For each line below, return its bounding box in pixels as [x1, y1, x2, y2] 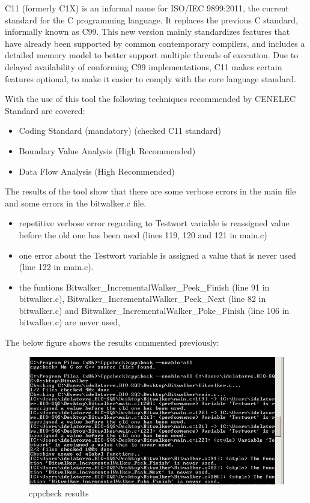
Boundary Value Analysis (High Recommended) [19, 144, 196, 157]
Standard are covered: [5, 104, 85, 116]
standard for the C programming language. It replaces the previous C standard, [5, 13, 298, 26]
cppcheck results [29, 486, 89, 499]
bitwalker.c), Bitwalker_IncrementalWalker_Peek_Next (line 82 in [19, 292, 266, 305]
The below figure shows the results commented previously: [5, 336, 219, 349]
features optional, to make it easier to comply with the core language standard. [5, 72, 296, 85]
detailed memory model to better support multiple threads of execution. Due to [5, 49, 299, 61]
